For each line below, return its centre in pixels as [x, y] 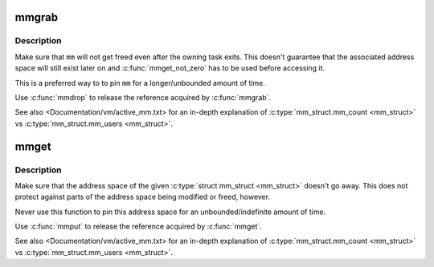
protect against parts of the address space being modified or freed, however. [143, 197]
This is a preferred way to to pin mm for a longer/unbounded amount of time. [140, 83]
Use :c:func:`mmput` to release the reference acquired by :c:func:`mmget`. [139, 227]
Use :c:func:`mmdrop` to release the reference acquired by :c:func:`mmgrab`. [143, 97]
